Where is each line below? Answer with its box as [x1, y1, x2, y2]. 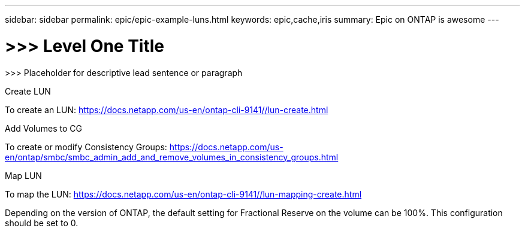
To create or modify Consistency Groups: [5, 141, 167, 152]
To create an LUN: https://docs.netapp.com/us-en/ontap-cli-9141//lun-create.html [5, 104, 328, 115]
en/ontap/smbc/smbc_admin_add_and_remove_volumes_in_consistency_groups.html [5, 151, 339, 162]
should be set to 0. [5, 217, 79, 228]
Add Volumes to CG [5, 123, 82, 133]
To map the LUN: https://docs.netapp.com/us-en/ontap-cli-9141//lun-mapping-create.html [5, 189, 362, 199]
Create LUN [5, 86, 51, 96]
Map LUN [5, 170, 42, 181]
